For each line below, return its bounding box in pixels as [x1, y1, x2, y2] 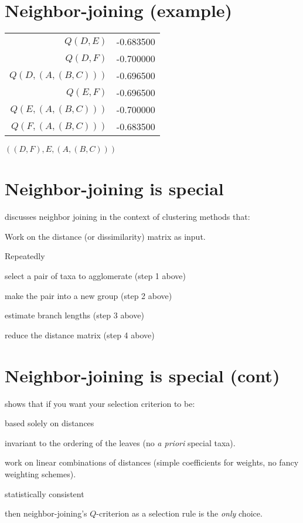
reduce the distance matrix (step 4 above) [5, 328, 155, 341]
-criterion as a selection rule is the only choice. [96, 507, 263, 519]
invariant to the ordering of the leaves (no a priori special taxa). [5, 436, 236, 449]
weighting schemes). [5, 467, 76, 480]
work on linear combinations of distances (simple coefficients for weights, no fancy [5, 456, 299, 468]
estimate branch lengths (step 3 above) [5, 309, 144, 321]
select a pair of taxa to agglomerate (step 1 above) [5, 270, 186, 282]
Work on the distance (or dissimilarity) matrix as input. [5, 230, 206, 242]
